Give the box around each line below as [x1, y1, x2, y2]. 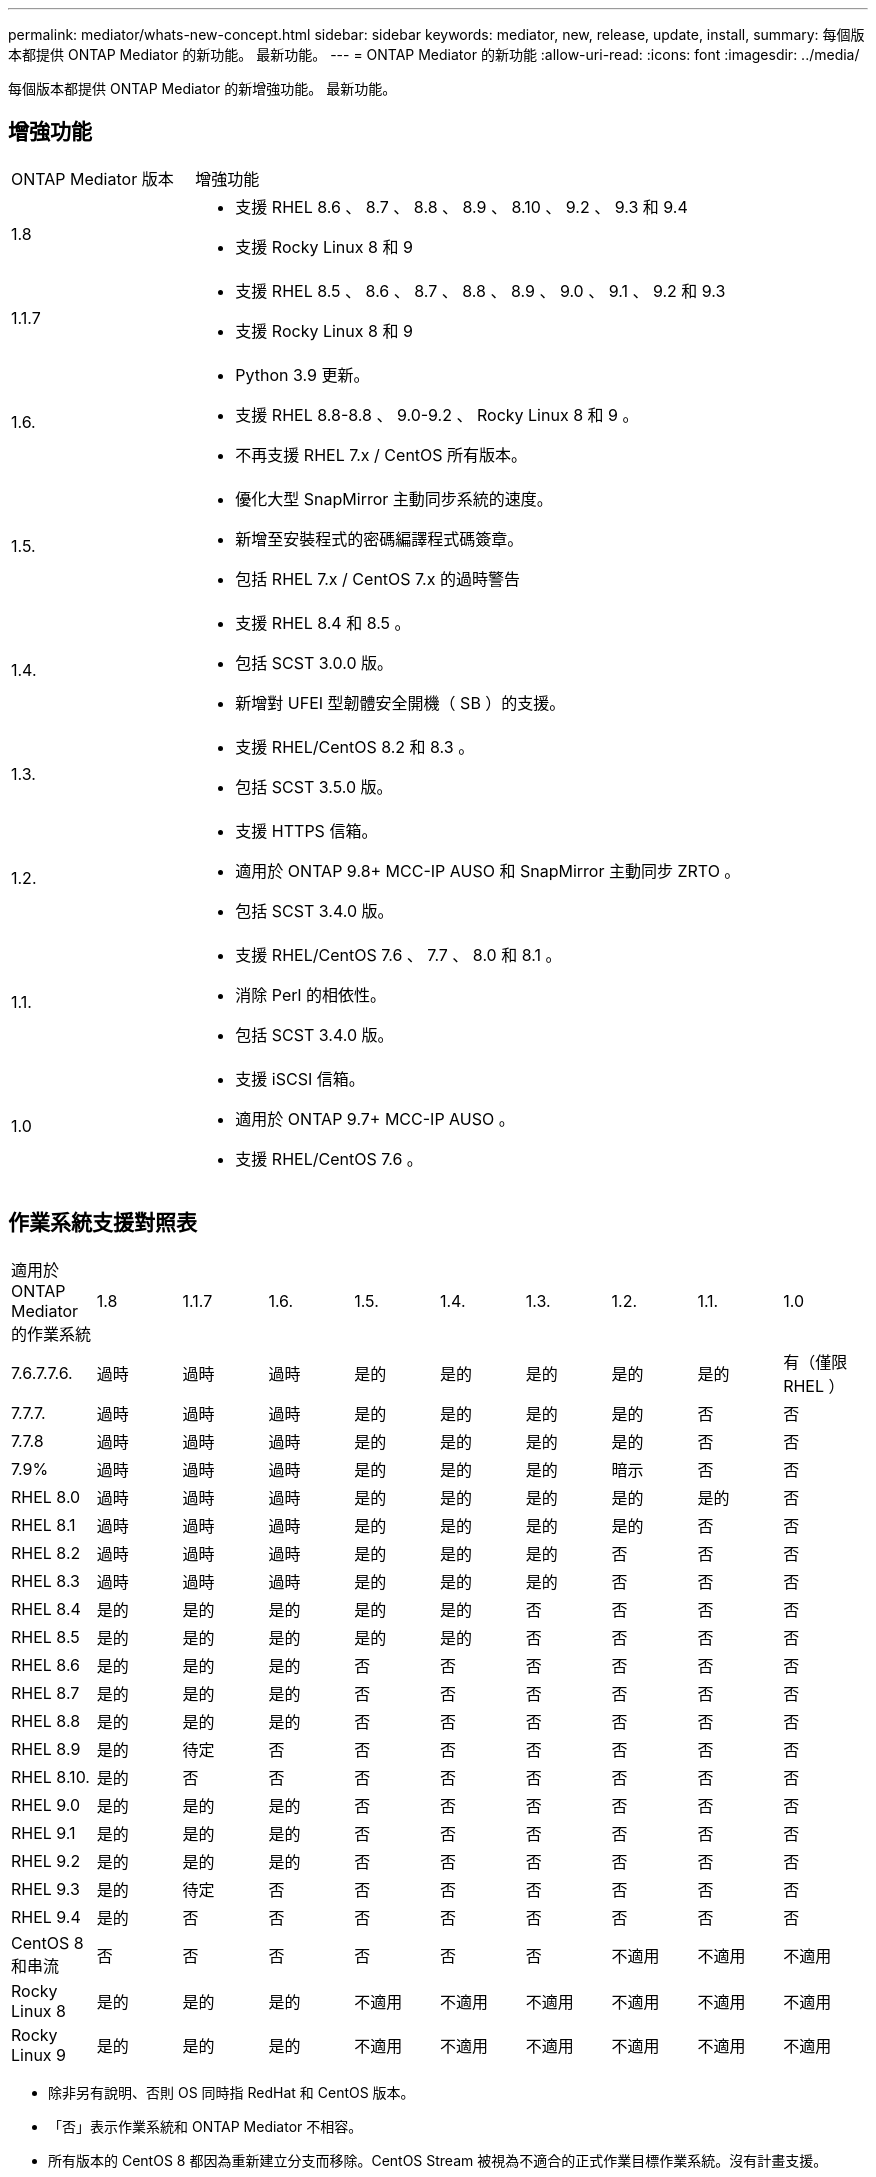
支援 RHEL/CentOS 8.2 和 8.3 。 [235, 736, 475, 757]
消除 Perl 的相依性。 [235, 984, 386, 1005]
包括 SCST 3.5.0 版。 [235, 776, 393, 797]
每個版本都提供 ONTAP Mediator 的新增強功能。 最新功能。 [8, 80, 397, 97]
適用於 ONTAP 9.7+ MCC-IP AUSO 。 [235, 1108, 515, 1129]
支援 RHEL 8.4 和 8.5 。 [235, 612, 411, 633]
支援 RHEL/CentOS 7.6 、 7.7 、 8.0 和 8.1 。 [235, 944, 562, 965]
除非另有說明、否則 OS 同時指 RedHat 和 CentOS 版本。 [48, 2083, 415, 2101]
